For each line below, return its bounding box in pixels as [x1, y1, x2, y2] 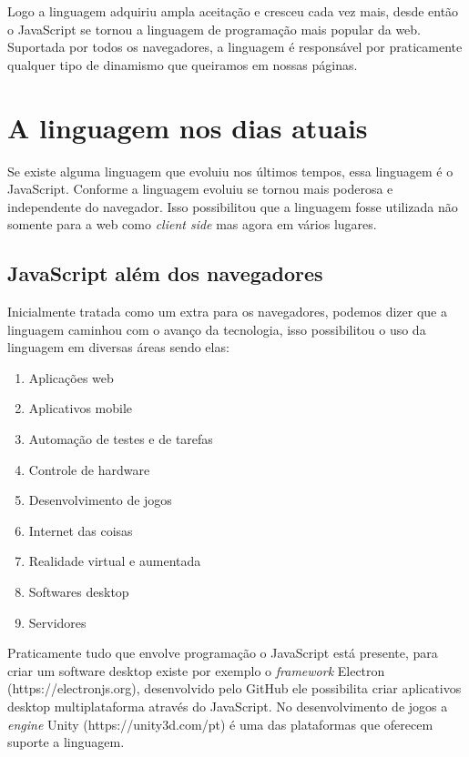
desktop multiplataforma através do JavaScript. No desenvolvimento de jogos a [7, 696, 448, 715]
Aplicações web [28, 368, 114, 387]
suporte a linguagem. [7, 732, 125, 752]
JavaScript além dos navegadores [7, 259, 323, 288]
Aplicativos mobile [28, 399, 133, 418]
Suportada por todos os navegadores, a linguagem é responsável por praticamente [7, 37, 463, 56]
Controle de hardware [28, 459, 150, 479]
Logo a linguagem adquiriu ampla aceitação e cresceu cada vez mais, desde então [7, 2, 459, 20]
